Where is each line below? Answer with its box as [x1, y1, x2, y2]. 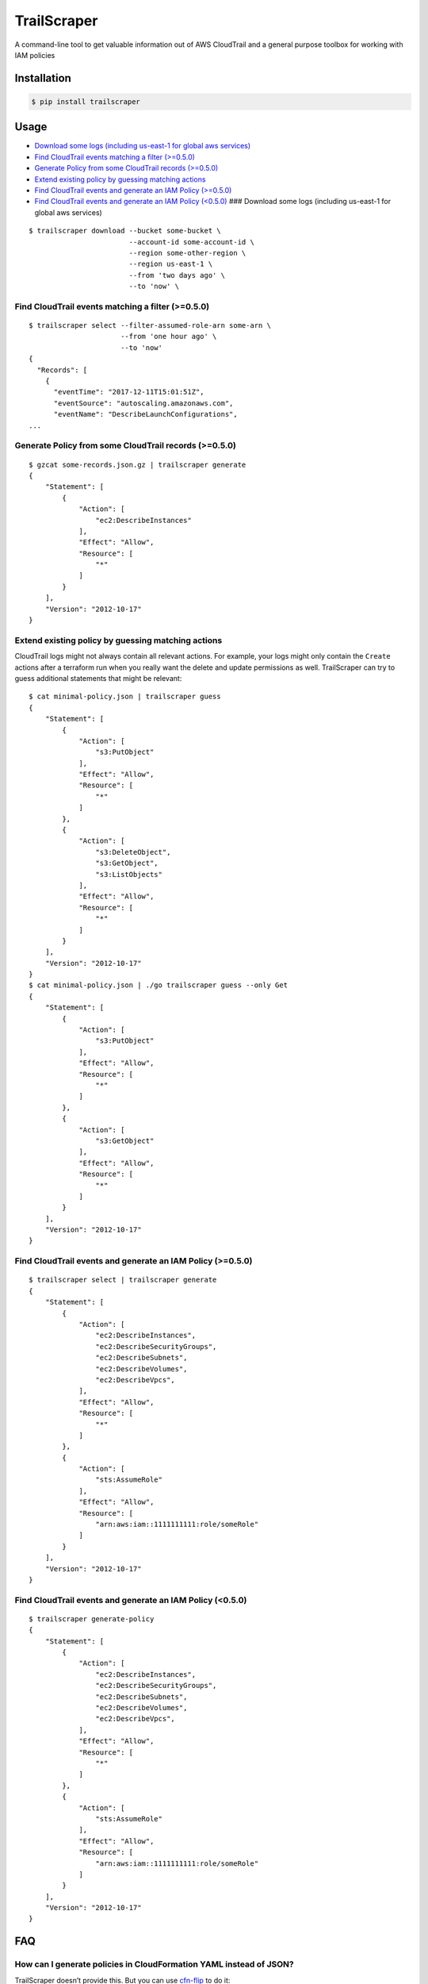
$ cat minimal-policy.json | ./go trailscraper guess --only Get [29, 981, 289, 990]
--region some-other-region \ [128, 248, 246, 257]
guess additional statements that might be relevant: [14, 673, 182, 682]
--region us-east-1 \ [128, 260, 213, 269]
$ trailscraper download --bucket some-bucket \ [29, 226, 221, 236]
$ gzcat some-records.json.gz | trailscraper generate [29, 460, 246, 469]
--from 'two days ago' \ [128, 271, 226, 279]
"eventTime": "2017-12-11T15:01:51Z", [53, 387, 205, 397]
